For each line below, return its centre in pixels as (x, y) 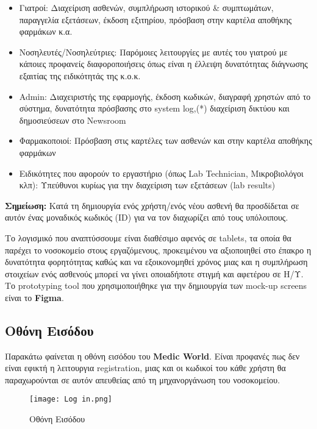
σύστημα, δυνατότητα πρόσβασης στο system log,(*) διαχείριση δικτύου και (154, 108)
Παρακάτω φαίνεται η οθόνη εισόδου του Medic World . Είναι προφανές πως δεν (152, 356)
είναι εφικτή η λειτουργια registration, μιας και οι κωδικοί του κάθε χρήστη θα (145, 368)
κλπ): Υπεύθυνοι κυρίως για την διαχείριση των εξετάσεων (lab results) (147, 185)
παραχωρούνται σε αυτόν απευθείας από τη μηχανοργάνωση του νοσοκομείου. (143, 379)
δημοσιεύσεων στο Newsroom (73, 120)
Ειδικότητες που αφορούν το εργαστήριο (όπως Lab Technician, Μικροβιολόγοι (161, 173)
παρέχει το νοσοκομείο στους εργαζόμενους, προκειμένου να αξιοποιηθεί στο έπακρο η (158, 250)
